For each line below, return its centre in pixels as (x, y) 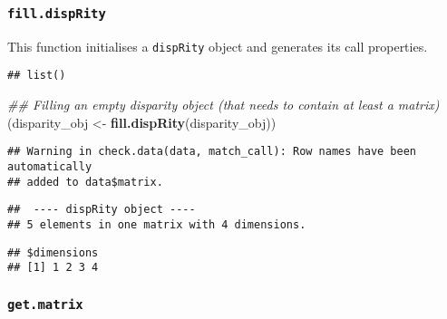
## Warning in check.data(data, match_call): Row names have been (212, 152)
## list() (37, 76)
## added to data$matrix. (85, 182)
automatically (50, 166)
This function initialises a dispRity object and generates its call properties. (218, 46)
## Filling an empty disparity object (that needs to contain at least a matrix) (223, 105)
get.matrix (45, 304)
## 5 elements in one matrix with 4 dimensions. (157, 224)
